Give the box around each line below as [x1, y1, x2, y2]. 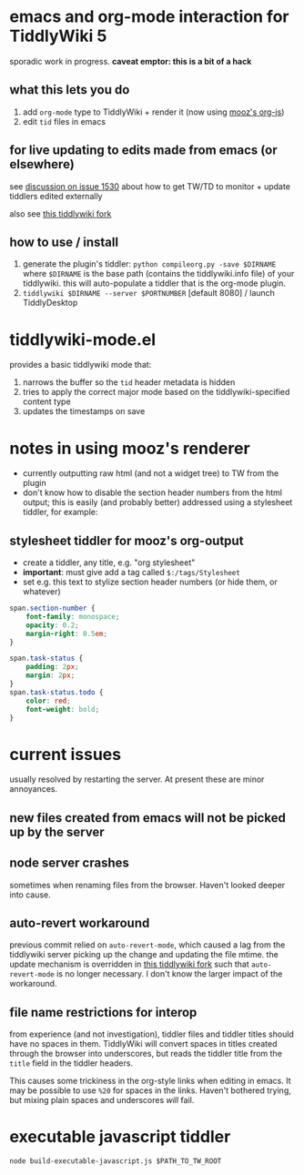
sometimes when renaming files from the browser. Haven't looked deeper [9, 879, 286, 890]
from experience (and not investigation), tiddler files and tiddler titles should [9, 1028, 294, 1039]
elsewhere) [9, 157, 75, 172]
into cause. [9, 889, 52, 900]
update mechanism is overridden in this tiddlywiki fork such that [9, 958, 249, 970]
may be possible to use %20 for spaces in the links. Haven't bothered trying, [9, 1085, 291, 1096]
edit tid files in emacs [22, 116, 106, 127]
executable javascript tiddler [9, 1127, 231, 1148]
